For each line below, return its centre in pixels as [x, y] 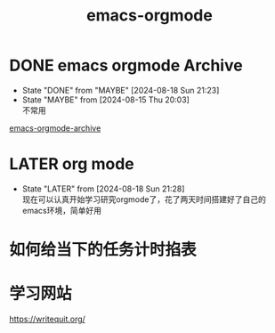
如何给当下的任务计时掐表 [103, 250]
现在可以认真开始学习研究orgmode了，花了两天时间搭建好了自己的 [144, 199]
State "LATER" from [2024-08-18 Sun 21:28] [103, 189]
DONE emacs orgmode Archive [126, 65]
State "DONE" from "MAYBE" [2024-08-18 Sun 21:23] [121, 90]
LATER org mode [72, 164]
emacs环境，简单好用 [62, 210]
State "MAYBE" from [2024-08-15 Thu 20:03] [105, 100]
